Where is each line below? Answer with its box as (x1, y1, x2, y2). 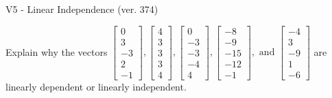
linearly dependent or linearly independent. (5, 79, 187, 93)
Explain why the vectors (5, 44, 108, 59)
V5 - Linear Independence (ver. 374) (5, 2, 158, 16)
